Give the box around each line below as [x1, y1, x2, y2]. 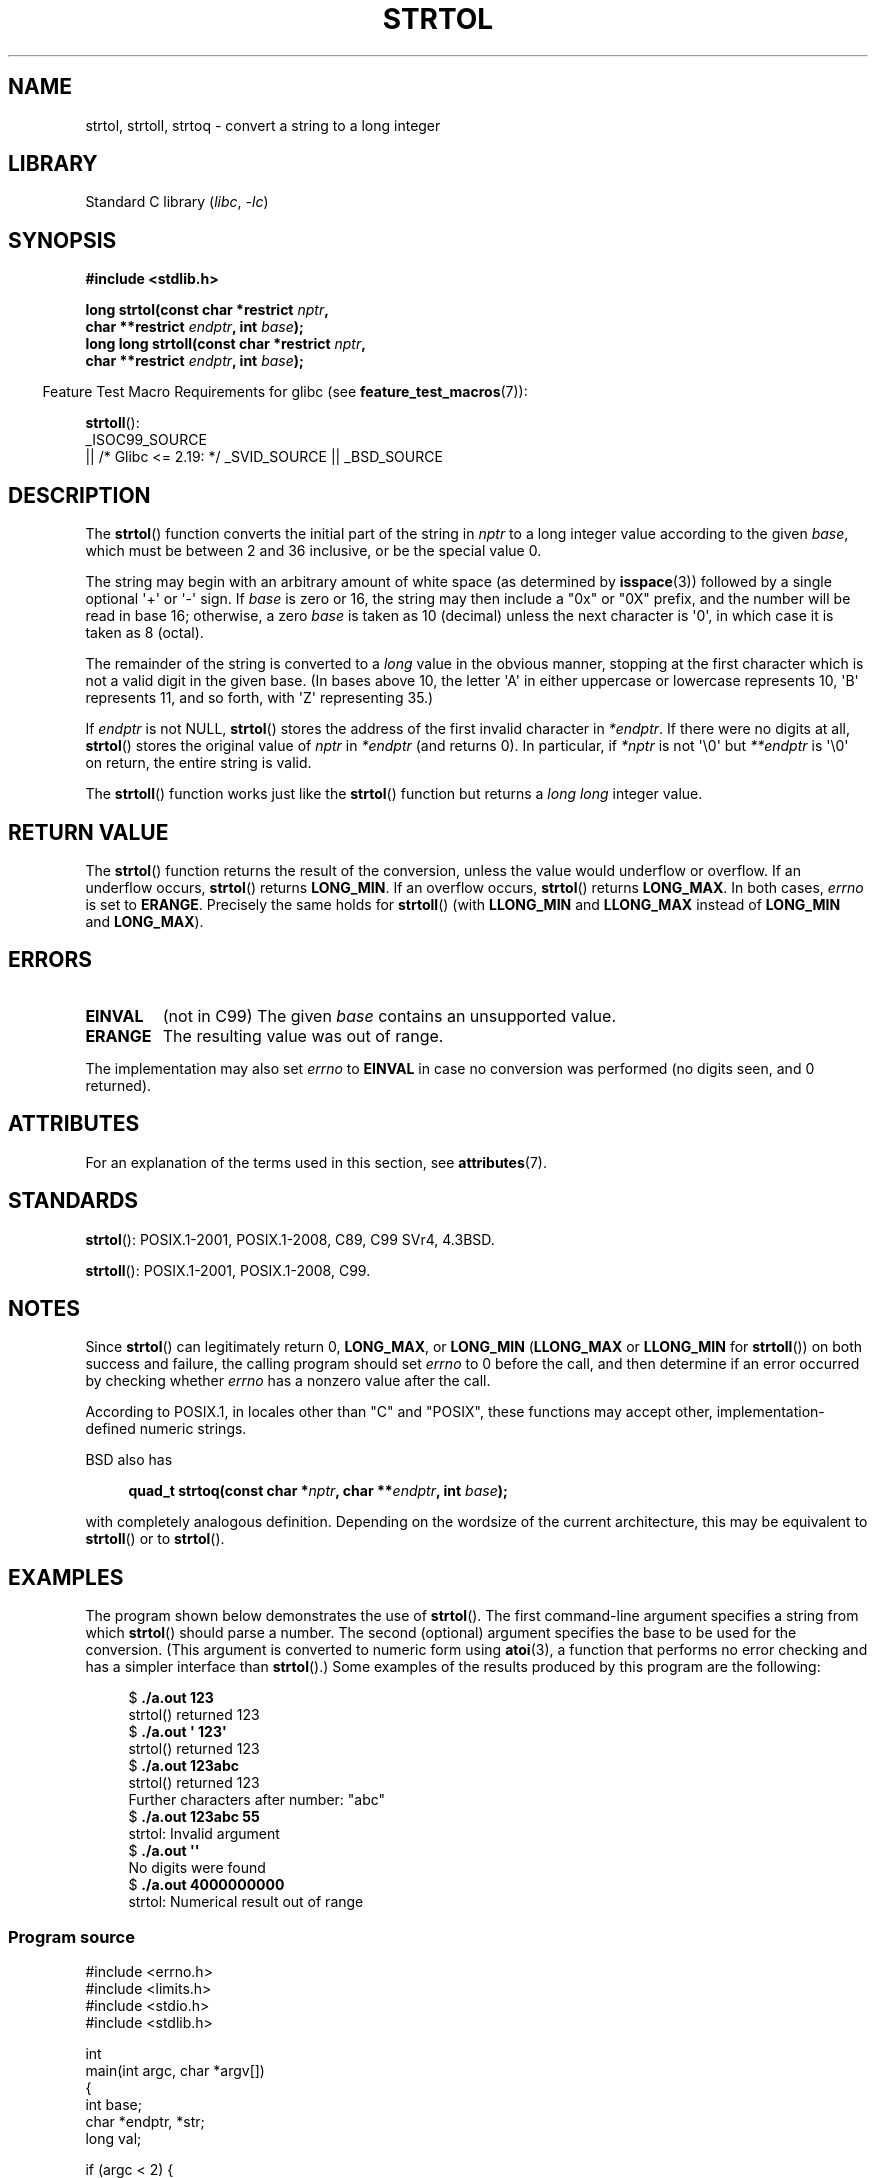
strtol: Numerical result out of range [128, 1893, 364, 1911]
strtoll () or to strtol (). [85, 1530, 225, 1548]
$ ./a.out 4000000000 [128, 1876, 285, 1894]
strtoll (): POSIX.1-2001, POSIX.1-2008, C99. [85, 1261, 371, 1279]
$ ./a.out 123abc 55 [128, 1808, 260, 1826]
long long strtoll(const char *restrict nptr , [85, 335, 366, 353]
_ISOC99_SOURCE [85, 431, 207, 449]
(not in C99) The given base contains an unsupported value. [162, 1005, 616, 1026]
